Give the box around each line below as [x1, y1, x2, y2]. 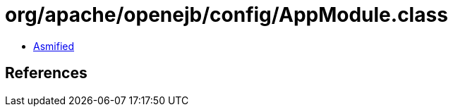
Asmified [33, 39, 75, 52]
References [5, 64, 87, 82]
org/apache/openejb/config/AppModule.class [5, 3, 448, 27]
